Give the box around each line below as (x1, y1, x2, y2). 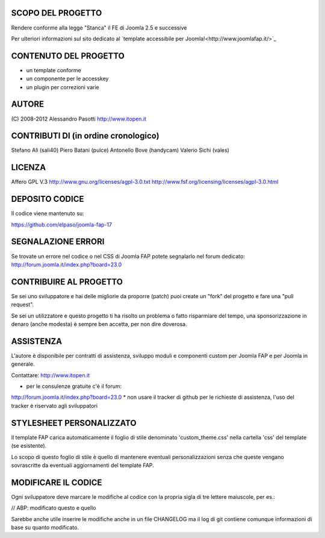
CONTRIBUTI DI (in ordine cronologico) (11, 131, 159, 141)
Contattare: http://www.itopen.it (11, 371, 90, 379)
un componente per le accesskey (26, 75, 109, 83)
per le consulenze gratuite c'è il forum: (26, 383, 122, 390)
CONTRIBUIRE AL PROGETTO (11, 277, 123, 287)
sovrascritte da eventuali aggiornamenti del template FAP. (11, 461, 155, 469)
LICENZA (11, 163, 46, 173)
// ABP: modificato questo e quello (11, 504, 96, 511)
